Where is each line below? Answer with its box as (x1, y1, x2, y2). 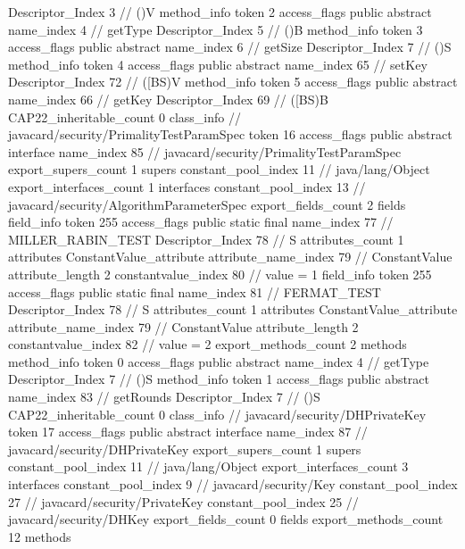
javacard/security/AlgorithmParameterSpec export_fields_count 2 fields (8, 195, 406, 213)
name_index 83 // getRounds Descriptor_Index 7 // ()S (8, 387, 320, 406)
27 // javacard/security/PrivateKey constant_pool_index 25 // (8, 492, 359, 511)
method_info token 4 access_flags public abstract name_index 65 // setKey (8, 54, 428, 73)
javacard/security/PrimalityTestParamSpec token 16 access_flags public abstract (8, 125, 453, 144)
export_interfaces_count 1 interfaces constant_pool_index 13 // (8, 177, 366, 195)
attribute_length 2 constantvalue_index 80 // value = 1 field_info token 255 (8, 264, 432, 283)
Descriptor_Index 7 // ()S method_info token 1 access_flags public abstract (8, 370, 430, 388)
